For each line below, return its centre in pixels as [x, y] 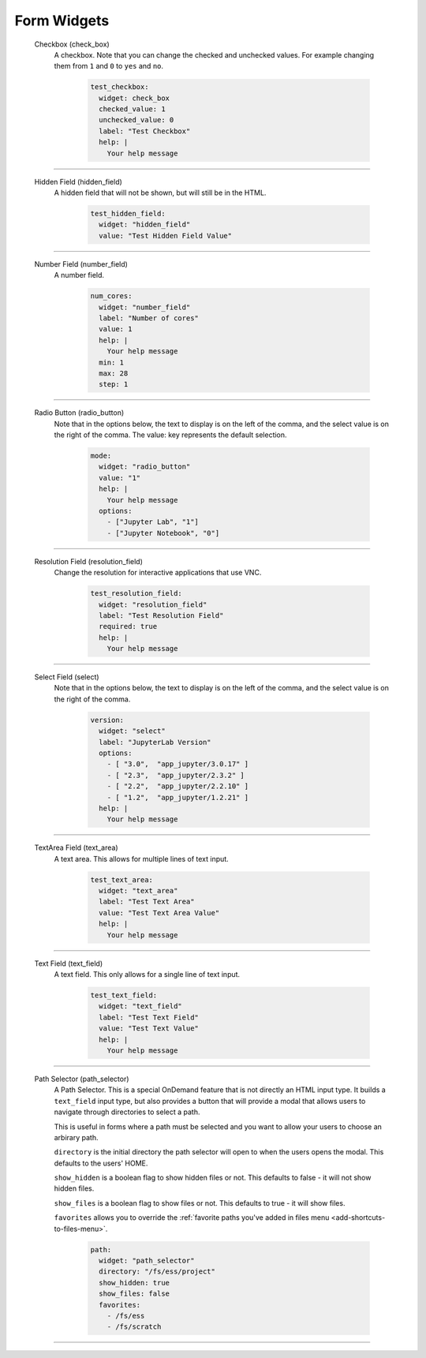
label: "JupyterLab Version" [155, 742]
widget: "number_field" [145, 307]
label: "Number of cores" [149, 318]
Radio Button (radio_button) [79, 413]
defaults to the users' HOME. [101, 1163]
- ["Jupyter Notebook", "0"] [163, 533]
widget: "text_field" [141, 1006]
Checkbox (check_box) [72, 44]
